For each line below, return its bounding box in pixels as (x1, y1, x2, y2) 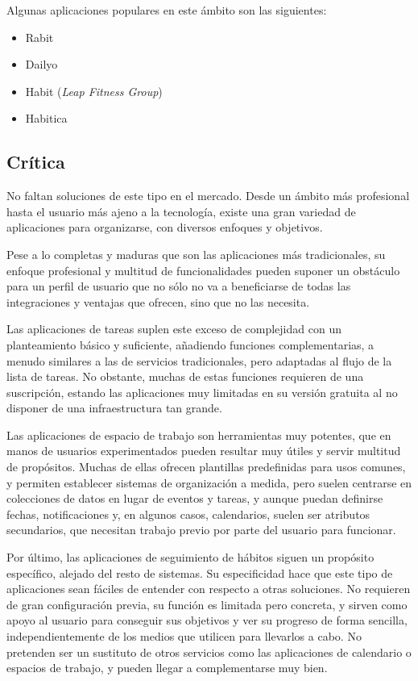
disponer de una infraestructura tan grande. (6, 399, 222, 416)
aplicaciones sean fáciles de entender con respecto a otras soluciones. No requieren (6, 580, 411, 597)
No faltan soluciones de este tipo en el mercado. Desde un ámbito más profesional (6, 187, 410, 204)
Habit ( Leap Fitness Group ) (25, 82, 163, 99)
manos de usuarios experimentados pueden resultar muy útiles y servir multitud (6, 442, 401, 459)
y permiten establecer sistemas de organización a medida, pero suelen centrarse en (6, 474, 412, 491)
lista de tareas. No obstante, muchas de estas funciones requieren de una (6, 368, 364, 385)
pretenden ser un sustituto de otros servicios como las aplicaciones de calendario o (6, 643, 412, 660)
